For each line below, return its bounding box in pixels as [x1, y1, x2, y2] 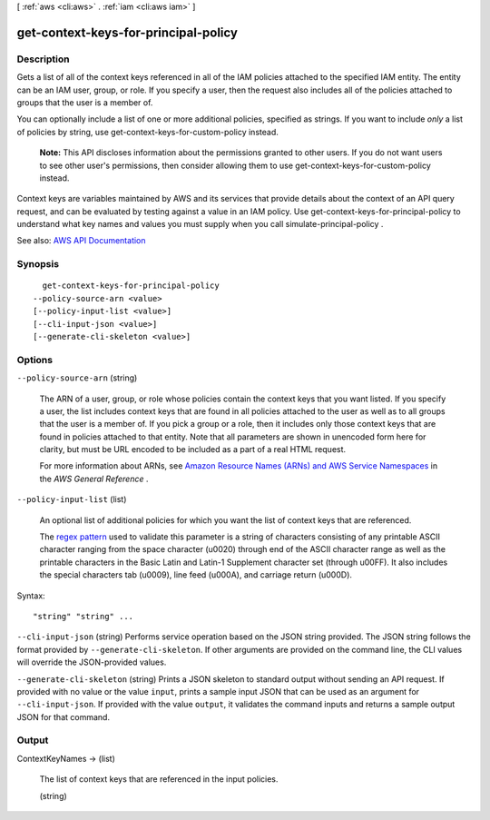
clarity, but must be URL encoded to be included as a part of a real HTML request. [39, 444, 347, 455]
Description [16, 53, 70, 65]
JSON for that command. [16, 711, 111, 722]
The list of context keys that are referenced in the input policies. [39, 774, 279, 785]
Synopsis [16, 258, 59, 271]
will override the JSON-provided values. [16, 657, 167, 667]
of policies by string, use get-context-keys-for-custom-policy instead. [16, 126, 279, 137]
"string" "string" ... [33, 611, 134, 621]
